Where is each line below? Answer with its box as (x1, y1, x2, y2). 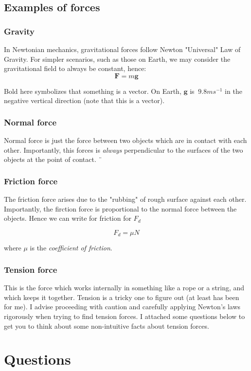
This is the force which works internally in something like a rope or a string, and (4, 283, 245, 293)
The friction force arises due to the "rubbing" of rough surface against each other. (4, 194, 247, 204)
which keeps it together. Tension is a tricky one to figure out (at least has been (4, 292, 239, 302)
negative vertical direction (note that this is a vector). (4, 95, 165, 106)
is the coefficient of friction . (30, 243, 112, 253)
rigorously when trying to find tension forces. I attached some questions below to (4, 311, 245, 321)
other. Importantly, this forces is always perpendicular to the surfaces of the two (4, 144, 243, 155)
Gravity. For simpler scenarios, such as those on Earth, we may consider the (4, 53, 231, 64)
